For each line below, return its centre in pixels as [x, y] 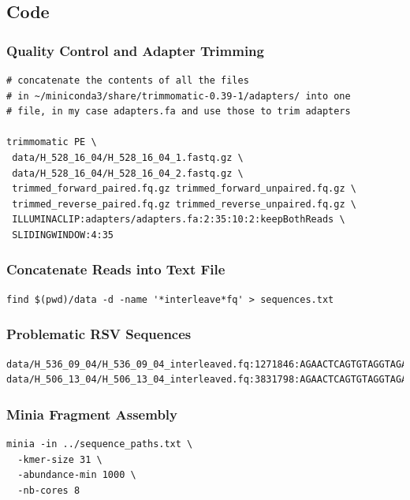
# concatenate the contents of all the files [128, 80]
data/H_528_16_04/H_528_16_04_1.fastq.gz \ [128, 157]
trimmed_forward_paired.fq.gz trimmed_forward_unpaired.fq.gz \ [184, 189]
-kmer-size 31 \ [60, 459]
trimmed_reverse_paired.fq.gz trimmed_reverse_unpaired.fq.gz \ [184, 204]
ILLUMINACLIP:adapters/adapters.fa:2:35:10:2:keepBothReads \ [179, 220]
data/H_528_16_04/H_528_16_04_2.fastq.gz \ [128, 173]
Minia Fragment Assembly [92, 414]
